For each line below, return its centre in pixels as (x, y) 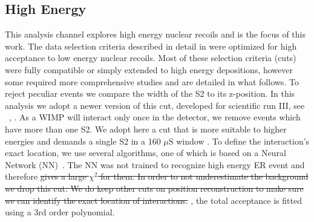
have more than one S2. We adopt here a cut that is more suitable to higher (146, 129)
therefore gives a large (46, 176)
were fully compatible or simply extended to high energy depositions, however (149, 69)
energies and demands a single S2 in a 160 (83, 141)
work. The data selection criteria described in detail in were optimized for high (151, 46)
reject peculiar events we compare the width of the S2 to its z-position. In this (150, 93)
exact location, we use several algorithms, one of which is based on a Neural (146, 153)
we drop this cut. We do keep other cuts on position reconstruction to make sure (154, 188)
